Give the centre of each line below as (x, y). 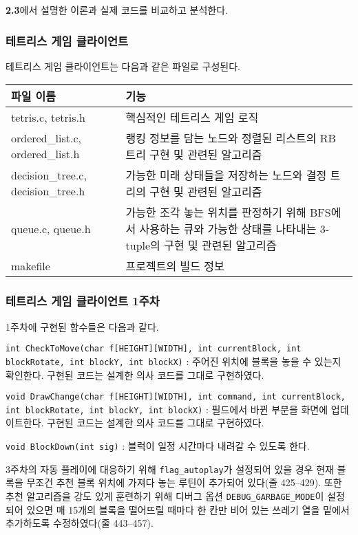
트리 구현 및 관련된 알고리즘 (194, 155)
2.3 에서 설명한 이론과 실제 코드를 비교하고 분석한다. (117, 10)
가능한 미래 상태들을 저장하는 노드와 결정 (226, 175)
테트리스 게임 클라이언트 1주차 (83, 301)
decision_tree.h (48, 191)
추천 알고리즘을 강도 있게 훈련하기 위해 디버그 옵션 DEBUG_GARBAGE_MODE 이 (165, 495)
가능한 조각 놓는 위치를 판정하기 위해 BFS (228, 212)
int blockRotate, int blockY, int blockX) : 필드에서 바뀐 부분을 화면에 (167, 409)
